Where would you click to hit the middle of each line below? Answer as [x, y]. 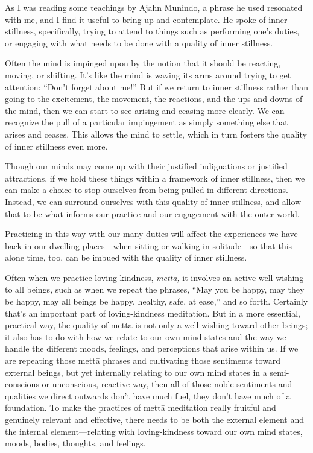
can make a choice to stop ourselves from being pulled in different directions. [147, 190]
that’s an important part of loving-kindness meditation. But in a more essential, [153, 313]
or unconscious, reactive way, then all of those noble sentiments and [167, 384]
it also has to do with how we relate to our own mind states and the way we [146, 336]
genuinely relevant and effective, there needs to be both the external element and [154, 419]
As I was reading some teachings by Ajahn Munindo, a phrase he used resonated [154, 7]
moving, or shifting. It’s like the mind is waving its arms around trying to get [148, 74]
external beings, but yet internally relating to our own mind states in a [136, 372]
